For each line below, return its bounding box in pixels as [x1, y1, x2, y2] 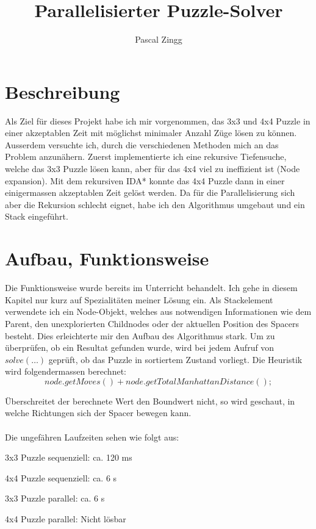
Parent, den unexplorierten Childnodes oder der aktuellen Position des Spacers [5, 317, 300, 329]
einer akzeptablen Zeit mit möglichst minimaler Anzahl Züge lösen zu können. [5, 126, 297, 139]
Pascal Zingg [135, 33, 182, 46]
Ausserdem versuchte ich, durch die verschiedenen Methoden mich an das [5, 138, 279, 151]
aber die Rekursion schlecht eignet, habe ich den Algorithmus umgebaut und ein [5, 198, 305, 211]
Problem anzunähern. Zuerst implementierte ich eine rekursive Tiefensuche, [5, 150, 287, 163]
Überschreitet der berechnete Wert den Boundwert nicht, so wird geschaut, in [5, 394, 295, 407]
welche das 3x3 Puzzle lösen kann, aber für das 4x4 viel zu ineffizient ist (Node [5, 162, 300, 175]
